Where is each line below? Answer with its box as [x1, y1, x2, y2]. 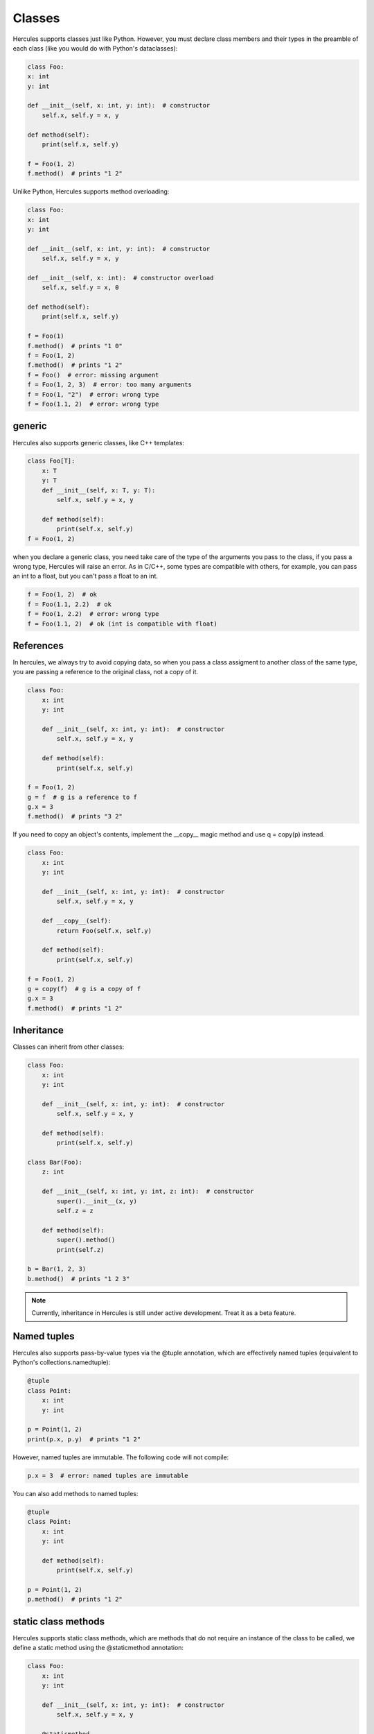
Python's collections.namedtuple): [12, 1358, 111, 1366]
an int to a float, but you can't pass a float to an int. [12, 572, 159, 581]
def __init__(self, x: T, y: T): [42, 486, 156, 494]
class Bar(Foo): [27, 1158, 83, 1167]
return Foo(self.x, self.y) [56, 927, 152, 934]
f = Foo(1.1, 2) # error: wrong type [27, 400, 159, 408]
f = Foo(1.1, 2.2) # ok [27, 600, 112, 608]
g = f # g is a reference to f [27, 793, 138, 801]
